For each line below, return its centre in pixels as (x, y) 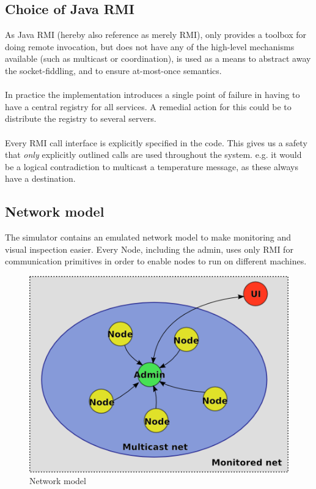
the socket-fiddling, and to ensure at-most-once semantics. (113, 70)
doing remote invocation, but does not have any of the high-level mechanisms (150, 46)
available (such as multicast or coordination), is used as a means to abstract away (158, 58)
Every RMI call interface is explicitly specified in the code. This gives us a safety (156, 142)
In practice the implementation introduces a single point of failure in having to (152, 95)
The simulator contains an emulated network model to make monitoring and (148, 237)
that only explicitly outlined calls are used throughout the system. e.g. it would (153, 155)
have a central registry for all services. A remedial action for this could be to (148, 106)
